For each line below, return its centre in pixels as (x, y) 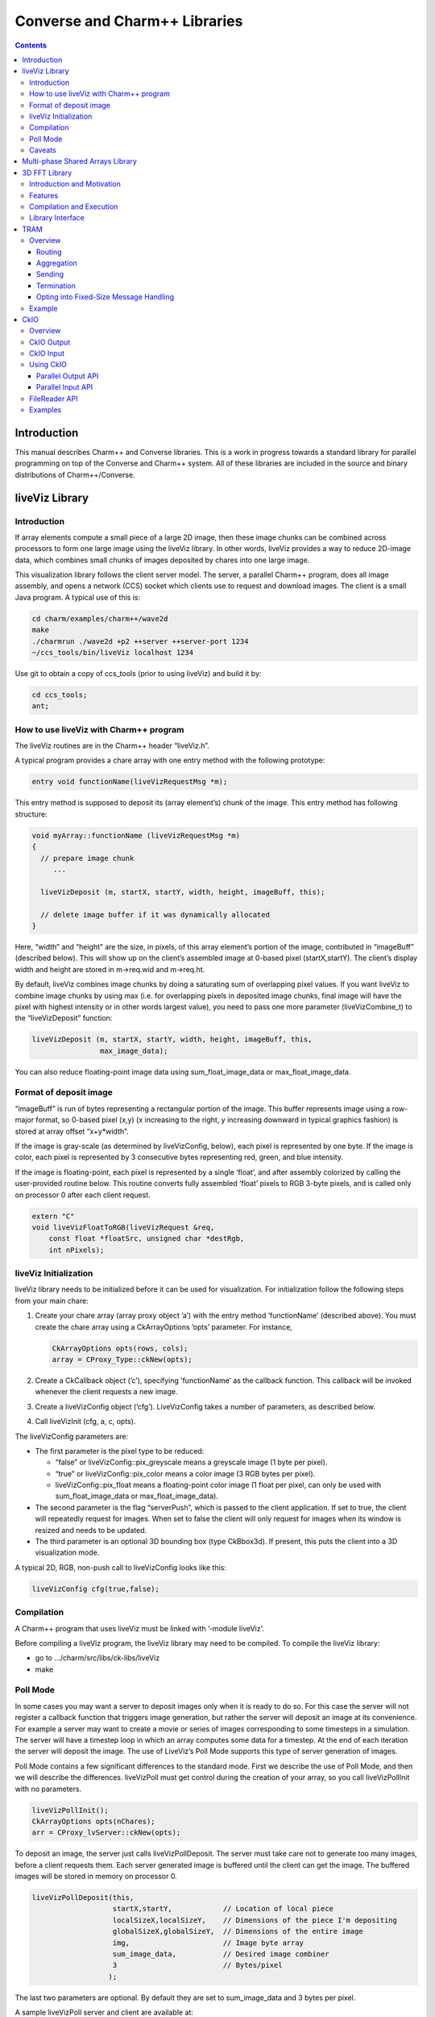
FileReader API (54, 399)
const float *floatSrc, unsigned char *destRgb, (147, 1239)
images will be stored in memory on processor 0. (96, 1877)
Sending (50, 274)
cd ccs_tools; (60, 695)
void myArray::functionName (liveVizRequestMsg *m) (136, 835)
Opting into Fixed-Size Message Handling (106, 297)
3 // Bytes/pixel (197, 1965)
